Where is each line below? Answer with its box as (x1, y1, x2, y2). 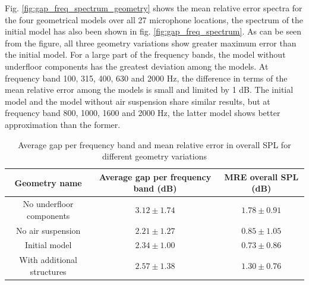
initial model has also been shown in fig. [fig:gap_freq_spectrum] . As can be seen (5, 25, 302, 37)
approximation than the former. (5, 118, 121, 130)
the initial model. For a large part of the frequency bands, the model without (5, 48, 286, 61)
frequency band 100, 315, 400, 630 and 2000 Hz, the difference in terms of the (5, 71, 288, 84)
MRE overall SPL (224, 170, 299, 183)
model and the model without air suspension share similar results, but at (5, 95, 270, 107)
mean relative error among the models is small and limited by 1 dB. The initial (5, 83, 294, 96)
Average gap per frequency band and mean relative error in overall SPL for (18, 138, 291, 151)
